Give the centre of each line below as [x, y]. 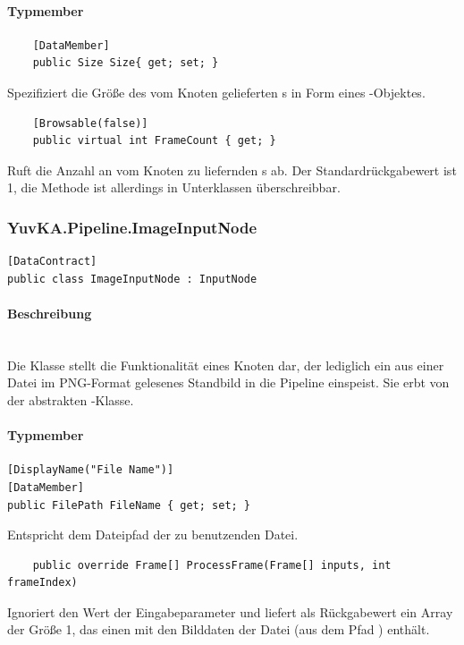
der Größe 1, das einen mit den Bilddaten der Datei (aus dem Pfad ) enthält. [219, 629]
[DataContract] [52, 262]
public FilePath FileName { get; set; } [129, 505]
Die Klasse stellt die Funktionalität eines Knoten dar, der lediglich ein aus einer [226, 365]
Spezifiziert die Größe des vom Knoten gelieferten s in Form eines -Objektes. [216, 92]
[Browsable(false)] [90, 123]
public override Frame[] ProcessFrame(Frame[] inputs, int [212, 565]
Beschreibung [50, 313]
